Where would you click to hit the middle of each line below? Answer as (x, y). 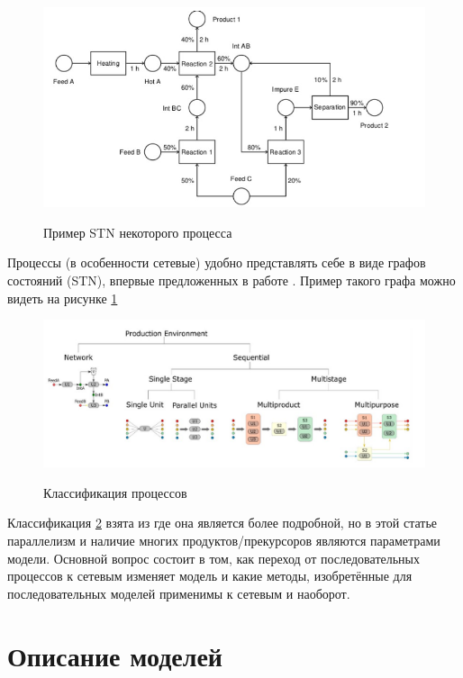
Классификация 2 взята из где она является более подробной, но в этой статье (222, 523)
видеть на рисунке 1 (63, 298)
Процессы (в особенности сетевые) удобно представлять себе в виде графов (217, 262)
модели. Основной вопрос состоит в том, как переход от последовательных (213, 558)
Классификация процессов (115, 492)
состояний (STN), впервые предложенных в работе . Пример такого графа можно (231, 280)
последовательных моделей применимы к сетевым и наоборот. (179, 593)
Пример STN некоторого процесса (138, 232)
